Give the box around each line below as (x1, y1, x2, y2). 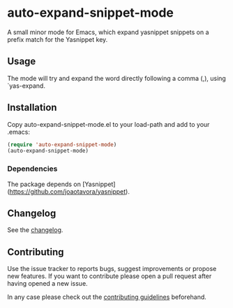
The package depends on (7, 180, 82, 188)
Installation (7, 102, 57, 114)
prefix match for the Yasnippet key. (7, 35, 108, 43)
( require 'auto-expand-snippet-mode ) (7, 141, 117, 148)
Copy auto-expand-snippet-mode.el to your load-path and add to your (7, 120, 210, 128)
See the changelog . (7, 226, 63, 234)
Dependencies (7, 164, 58, 174)
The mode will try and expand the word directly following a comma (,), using (7, 74, 227, 82)
